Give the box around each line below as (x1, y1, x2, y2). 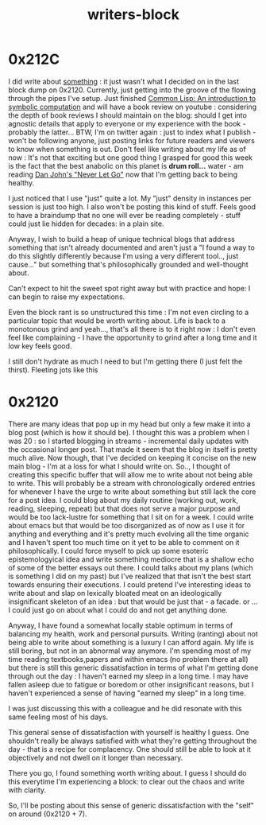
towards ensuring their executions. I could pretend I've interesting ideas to (8, 579, 252, 590)
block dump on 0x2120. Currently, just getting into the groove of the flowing (8, 85, 256, 95)
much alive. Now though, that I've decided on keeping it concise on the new (8, 453, 256, 462)
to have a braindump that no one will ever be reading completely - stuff (8, 210, 241, 220)
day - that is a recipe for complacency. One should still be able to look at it (8, 744, 252, 753)
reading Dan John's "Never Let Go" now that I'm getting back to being (8, 169, 238, 179)
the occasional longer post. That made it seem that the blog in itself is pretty (8, 444, 258, 454)
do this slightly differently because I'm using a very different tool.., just (8, 251, 239, 260)
